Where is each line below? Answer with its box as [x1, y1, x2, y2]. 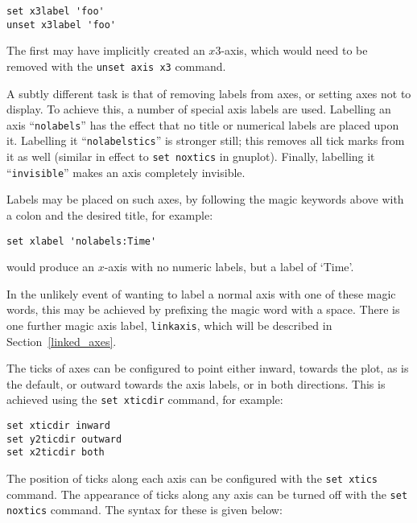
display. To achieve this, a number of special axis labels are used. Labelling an [6, 101, 391, 117]
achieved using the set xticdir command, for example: [6, 391, 283, 408]
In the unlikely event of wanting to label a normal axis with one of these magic [6, 285, 396, 302]
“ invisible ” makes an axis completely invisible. [6, 163, 246, 180]
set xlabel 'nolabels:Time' [6, 235, 157, 247]
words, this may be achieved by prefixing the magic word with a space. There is [6, 301, 400, 318]
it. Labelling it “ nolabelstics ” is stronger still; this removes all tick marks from [6, 132, 405, 149]
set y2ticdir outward [6, 433, 122, 445]
